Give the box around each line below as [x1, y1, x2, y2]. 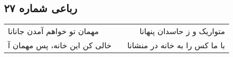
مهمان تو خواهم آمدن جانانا [8, 25, 99, 37]
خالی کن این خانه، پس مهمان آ [8, 39, 112, 51]
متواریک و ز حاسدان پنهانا [139, 25, 225, 37]
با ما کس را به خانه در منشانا [127, 39, 225, 51]
